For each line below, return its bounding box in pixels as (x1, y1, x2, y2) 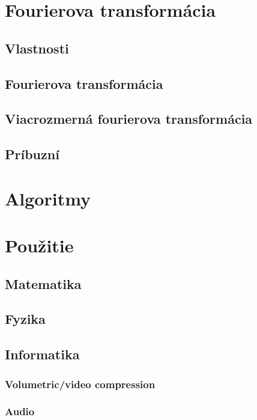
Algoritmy (5, 186, 91, 210)
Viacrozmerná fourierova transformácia (5, 109, 253, 128)
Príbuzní (5, 145, 59, 163)
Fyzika (5, 309, 46, 328)
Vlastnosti (5, 38, 69, 57)
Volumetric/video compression (5, 376, 156, 391)
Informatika (5, 345, 80, 364)
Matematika (5, 274, 82, 293)
